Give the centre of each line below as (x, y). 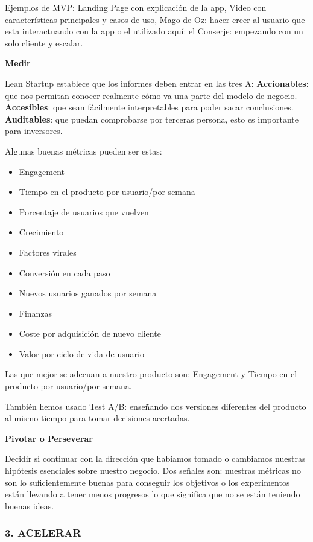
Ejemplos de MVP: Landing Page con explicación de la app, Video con (136, 7)
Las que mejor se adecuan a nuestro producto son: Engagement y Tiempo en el (151, 374)
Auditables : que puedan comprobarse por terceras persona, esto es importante (152, 119)
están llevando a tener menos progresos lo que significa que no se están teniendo (153, 494)
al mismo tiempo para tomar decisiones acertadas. (97, 418)
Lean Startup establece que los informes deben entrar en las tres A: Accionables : (157, 83)
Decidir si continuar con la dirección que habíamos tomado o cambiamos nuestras (155, 458)
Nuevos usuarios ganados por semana (88, 293)
